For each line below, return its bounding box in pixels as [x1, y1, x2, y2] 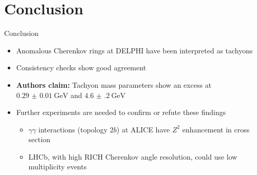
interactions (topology [38, 124, 108, 134]
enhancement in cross [182, 124, 250, 134]
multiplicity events [28, 161, 87, 172]
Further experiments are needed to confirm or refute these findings [16, 107, 226, 118]
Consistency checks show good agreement [16, 62, 146, 73]
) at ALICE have [116, 124, 170, 134]
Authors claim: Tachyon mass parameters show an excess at [16, 79, 212, 90]
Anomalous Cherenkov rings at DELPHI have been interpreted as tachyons [16, 45, 253, 55]
